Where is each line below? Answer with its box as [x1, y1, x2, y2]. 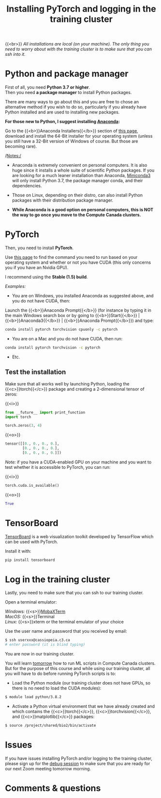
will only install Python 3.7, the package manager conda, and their [12, 178, 143, 184]
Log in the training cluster [5, 574, 110, 585]
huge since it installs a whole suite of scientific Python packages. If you [12, 167, 155, 173]
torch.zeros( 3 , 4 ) [5, 423, 42, 428]
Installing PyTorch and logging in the [6, 3, 156, 15]
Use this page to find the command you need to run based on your [5, 255, 138, 260]
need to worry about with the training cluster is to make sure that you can [5, 46, 152, 52]
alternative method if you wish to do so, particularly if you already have [5, 104, 146, 110]
